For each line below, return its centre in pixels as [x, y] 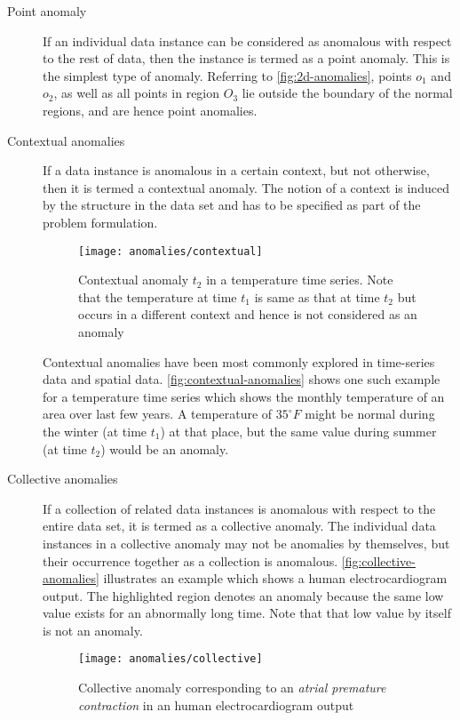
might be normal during [370, 414]
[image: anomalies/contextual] [171, 251]
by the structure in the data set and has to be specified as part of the [232, 205]
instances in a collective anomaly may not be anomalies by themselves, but [246, 543]
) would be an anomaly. [165, 448]
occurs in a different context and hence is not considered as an [248, 314]
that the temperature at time [158, 296]
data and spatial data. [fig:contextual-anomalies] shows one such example [242, 379]
